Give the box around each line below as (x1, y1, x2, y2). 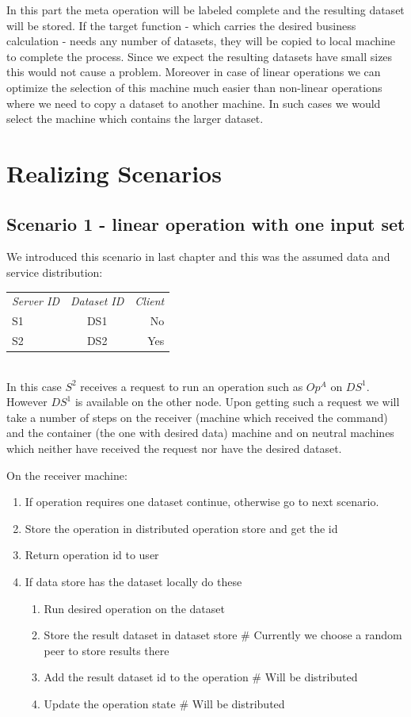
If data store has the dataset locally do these (25, 573, 242, 589)
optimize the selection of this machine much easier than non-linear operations (6, 79, 382, 95)
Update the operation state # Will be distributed (44, 695, 285, 711)
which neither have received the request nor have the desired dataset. (6, 440, 342, 457)
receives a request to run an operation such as (80, 378, 303, 394)
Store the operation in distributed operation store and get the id (25, 520, 338, 536)
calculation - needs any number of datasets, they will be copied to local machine (6, 33, 396, 49)
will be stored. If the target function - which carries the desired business (6, 17, 356, 33)
